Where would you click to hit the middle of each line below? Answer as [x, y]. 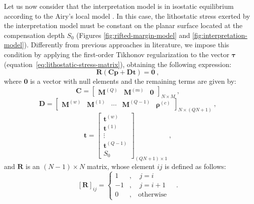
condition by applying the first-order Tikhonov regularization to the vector [117, 54]
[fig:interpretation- [220, 35]
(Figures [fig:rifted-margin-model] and [133, 35]
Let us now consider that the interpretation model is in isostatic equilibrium [119, 6]
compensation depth [34, 35]
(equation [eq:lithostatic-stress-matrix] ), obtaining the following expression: [118, 64]
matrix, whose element [121, 166]
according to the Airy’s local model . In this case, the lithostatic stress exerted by [127, 16]
